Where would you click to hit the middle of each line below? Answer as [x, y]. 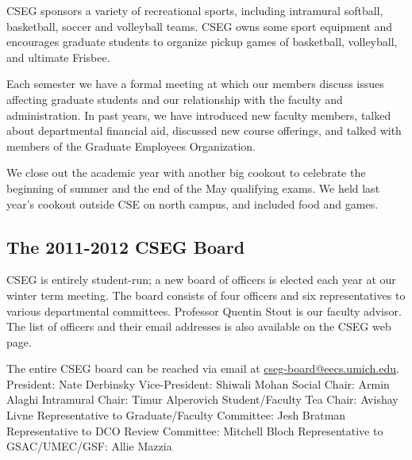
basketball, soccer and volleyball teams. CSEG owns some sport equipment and [200, 26]
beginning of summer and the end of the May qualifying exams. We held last [193, 188]
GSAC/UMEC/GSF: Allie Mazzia [89, 446]
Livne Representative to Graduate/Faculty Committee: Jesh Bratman [176, 415]
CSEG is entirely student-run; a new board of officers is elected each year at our [201, 280]
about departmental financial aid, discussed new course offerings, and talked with [204, 130]
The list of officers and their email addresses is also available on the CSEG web [199, 326]
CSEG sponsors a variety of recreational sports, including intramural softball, [195, 10]
